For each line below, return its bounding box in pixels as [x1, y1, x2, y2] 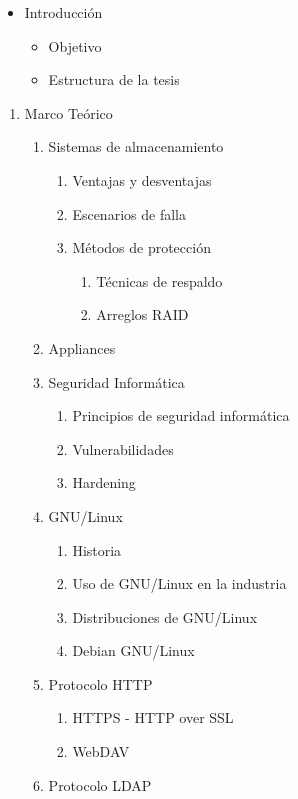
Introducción [24, 2, 103, 22]
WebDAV [72, 741, 130, 762]
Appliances [48, 337, 116, 358]
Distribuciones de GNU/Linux [72, 606, 258, 627]
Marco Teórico [24, 102, 113, 123]
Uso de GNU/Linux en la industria [72, 573, 287, 594]
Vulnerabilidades [72, 438, 174, 459]
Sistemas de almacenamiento [48, 136, 224, 157]
